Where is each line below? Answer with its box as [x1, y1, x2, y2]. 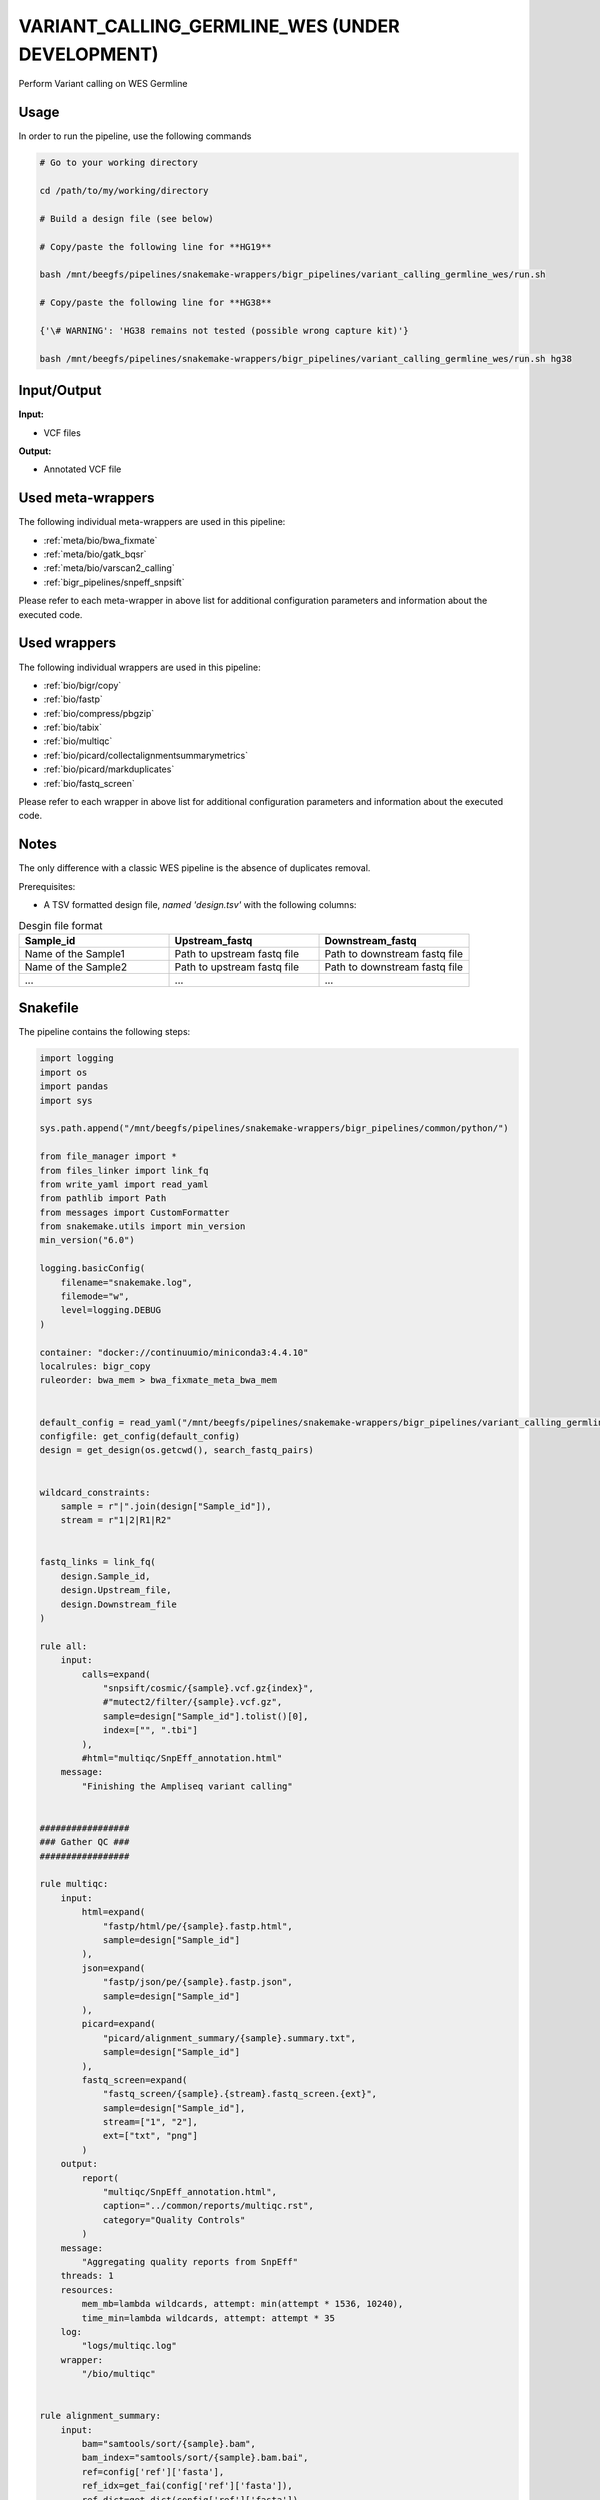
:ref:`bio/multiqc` [43, 735, 113, 747]
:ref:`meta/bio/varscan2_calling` [43, 562, 175, 574]
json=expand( [81, 1962, 146, 1974]
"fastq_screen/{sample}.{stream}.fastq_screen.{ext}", [102, 2088, 378, 2100]
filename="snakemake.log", [60, 1276, 194, 1288]
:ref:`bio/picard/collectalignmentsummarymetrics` [43, 749, 249, 761]
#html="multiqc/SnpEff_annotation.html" [81, 1752, 283, 1764]
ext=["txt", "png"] [102, 2130, 199, 2142]
